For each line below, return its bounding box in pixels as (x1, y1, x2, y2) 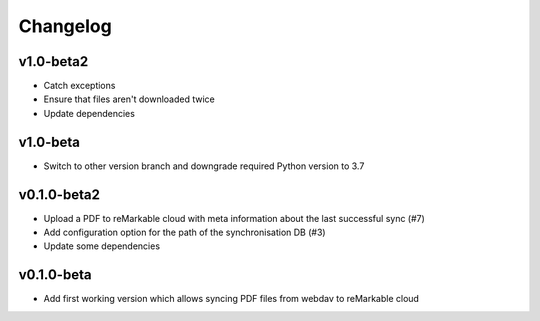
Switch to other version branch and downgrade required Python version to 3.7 (43, 160, 365, 172)
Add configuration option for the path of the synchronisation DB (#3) (43, 226, 326, 239)
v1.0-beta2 (18, 53, 89, 70)
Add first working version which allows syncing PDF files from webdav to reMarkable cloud (43, 293, 420, 305)
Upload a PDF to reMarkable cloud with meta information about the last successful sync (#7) (43, 212, 425, 224)
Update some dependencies (43, 240, 160, 252)
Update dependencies (43, 107, 135, 119)
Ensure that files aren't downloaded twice (43, 93, 215, 105)
